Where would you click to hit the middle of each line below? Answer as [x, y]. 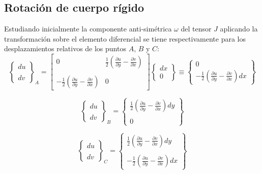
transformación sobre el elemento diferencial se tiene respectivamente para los [125, 38]
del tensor [196, 29]
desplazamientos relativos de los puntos [65, 48]
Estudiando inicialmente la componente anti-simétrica [88, 29]
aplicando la [239, 29]
